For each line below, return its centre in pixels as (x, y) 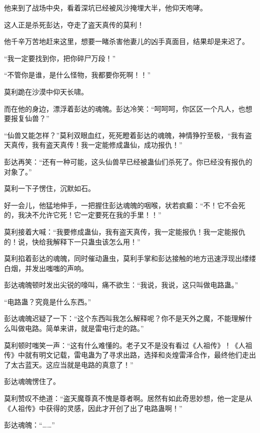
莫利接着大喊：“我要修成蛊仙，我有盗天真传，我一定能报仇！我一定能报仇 (125, 231)
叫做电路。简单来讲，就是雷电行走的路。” (77, 328)
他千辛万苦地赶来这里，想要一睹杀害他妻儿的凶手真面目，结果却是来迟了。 (126, 41)
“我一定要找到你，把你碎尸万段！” (60, 58)
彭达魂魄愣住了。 (32, 381)
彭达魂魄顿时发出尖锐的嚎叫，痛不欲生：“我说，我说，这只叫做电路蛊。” (121, 285)
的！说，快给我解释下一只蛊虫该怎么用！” (72, 241)
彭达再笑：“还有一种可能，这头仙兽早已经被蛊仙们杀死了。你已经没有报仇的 (128, 161)
